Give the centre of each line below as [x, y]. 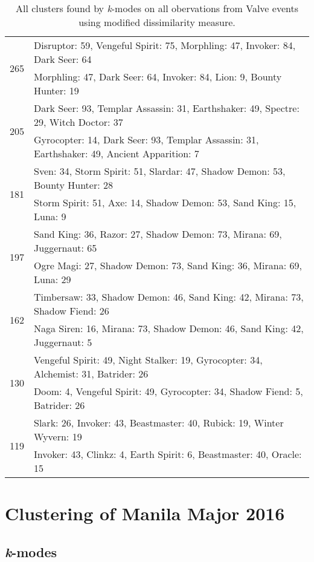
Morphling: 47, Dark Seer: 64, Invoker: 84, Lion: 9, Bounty [158, 77]
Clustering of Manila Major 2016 [145, 513]
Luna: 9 [50, 216]
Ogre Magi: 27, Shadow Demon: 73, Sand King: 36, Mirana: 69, [168, 265]
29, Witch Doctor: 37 [78, 122]
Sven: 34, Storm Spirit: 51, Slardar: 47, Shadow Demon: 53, [160, 171]
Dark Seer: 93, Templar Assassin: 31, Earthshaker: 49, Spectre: [167, 108]
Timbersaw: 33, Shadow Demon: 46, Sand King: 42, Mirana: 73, [169, 297]
